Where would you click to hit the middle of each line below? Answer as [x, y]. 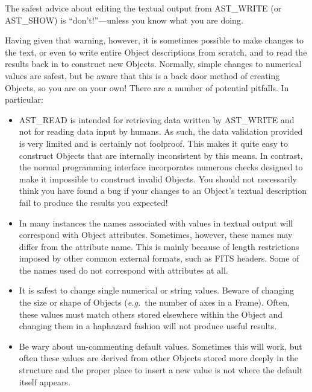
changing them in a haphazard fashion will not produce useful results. [148, 326]
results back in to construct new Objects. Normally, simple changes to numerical [153, 64]
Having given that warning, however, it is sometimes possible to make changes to [154, 40]
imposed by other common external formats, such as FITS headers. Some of [159, 258]
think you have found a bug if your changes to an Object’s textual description [163, 191]
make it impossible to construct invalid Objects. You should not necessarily [158, 178]
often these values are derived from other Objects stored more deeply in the [159, 358]
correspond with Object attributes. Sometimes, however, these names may [156, 235]
